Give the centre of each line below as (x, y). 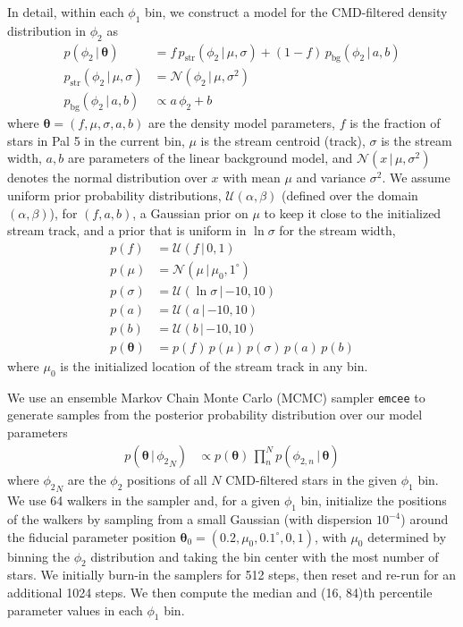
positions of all (167, 479)
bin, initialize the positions (374, 500)
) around (425, 519)
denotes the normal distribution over (107, 178)
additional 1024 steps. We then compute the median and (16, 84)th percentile (220, 593)
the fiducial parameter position (92, 536)
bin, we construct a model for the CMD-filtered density (296, 12)
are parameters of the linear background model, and (210, 158)
